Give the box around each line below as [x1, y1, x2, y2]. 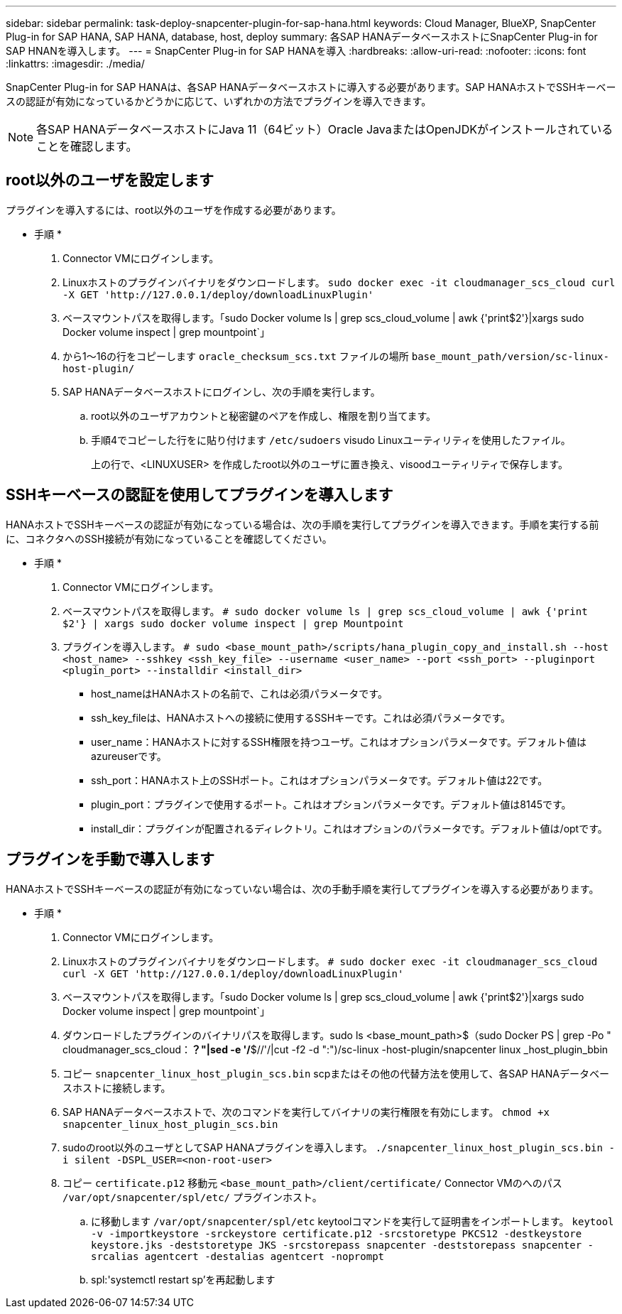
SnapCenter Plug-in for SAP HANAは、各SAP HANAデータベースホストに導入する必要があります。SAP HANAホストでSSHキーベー [6, 81, 616, 93]
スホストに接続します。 [62, 1081, 171, 1094]
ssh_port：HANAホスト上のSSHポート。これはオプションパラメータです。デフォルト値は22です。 [91, 773, 548, 786]
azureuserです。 [91, 749, 167, 762]
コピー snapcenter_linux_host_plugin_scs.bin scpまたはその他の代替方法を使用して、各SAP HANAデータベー [62, 1067, 609, 1080]
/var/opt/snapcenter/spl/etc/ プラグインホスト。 [62, 1190, 322, 1203]
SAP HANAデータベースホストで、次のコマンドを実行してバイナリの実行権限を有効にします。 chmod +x [62, 1105, 550, 1118]
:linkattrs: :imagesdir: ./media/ [6, 58, 145, 70]
